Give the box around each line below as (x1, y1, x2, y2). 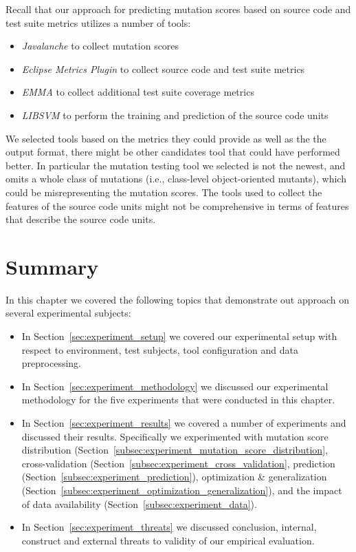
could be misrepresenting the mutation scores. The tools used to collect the (5, 184, 322, 199)
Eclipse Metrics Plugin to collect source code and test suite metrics (21, 61, 305, 76)
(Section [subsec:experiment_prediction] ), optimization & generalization (21, 469, 327, 484)
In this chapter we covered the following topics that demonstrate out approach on (5, 292, 350, 306)
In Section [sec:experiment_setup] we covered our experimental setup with (21, 329, 337, 343)
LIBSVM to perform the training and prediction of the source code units (21, 107, 329, 122)
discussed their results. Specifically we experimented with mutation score (21, 429, 329, 443)
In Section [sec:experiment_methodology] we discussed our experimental (21, 379, 329, 393)
